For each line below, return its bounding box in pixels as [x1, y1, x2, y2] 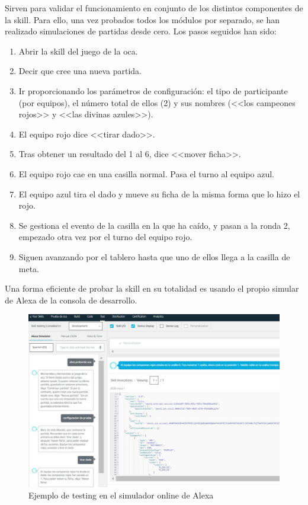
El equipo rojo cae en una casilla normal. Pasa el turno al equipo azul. [18, 167, 274, 180]
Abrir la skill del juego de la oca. [18, 44, 138, 57]
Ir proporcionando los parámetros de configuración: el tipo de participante [18, 84, 288, 97]
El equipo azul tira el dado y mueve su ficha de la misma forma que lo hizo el [18, 187, 300, 200]
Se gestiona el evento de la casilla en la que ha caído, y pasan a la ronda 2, [18, 219, 290, 231]
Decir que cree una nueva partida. [18, 65, 142, 77]
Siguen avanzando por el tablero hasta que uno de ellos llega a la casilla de [18, 250, 290, 263]
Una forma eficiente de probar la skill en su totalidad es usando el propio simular [5, 282, 299, 295]
